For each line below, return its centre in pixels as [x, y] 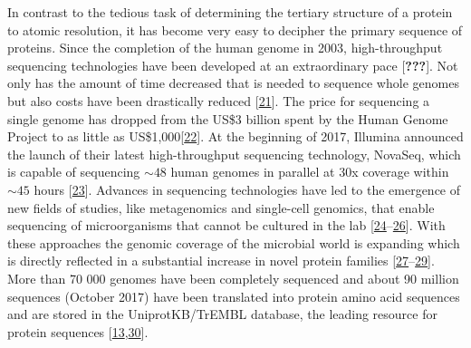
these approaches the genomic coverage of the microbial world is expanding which [234, 242]
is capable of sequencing [74, 172]
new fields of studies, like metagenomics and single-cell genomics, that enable [221, 207]
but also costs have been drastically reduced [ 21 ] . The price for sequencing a [219, 100]
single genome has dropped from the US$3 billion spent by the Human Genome [228, 118]
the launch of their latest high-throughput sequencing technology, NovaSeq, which [234, 154]
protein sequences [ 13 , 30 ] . [78, 331]
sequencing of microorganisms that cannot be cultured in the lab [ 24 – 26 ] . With [226, 225]
